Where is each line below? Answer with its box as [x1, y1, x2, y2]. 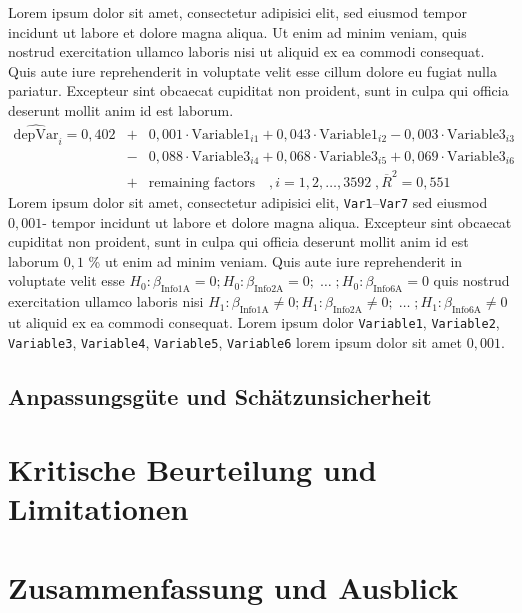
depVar [13, 127, 59, 142]
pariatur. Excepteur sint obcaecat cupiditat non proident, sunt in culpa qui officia [8, 80, 509, 101]
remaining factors [148, 175, 256, 190]
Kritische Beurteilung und [8, 449, 377, 490]
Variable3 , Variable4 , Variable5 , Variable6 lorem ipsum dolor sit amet [8, 331, 462, 352]
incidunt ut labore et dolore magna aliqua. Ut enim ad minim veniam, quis [8, 21, 467, 42]
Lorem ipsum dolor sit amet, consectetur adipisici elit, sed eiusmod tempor [8, 2, 467, 22]
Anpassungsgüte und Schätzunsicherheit [8, 380, 432, 411]
